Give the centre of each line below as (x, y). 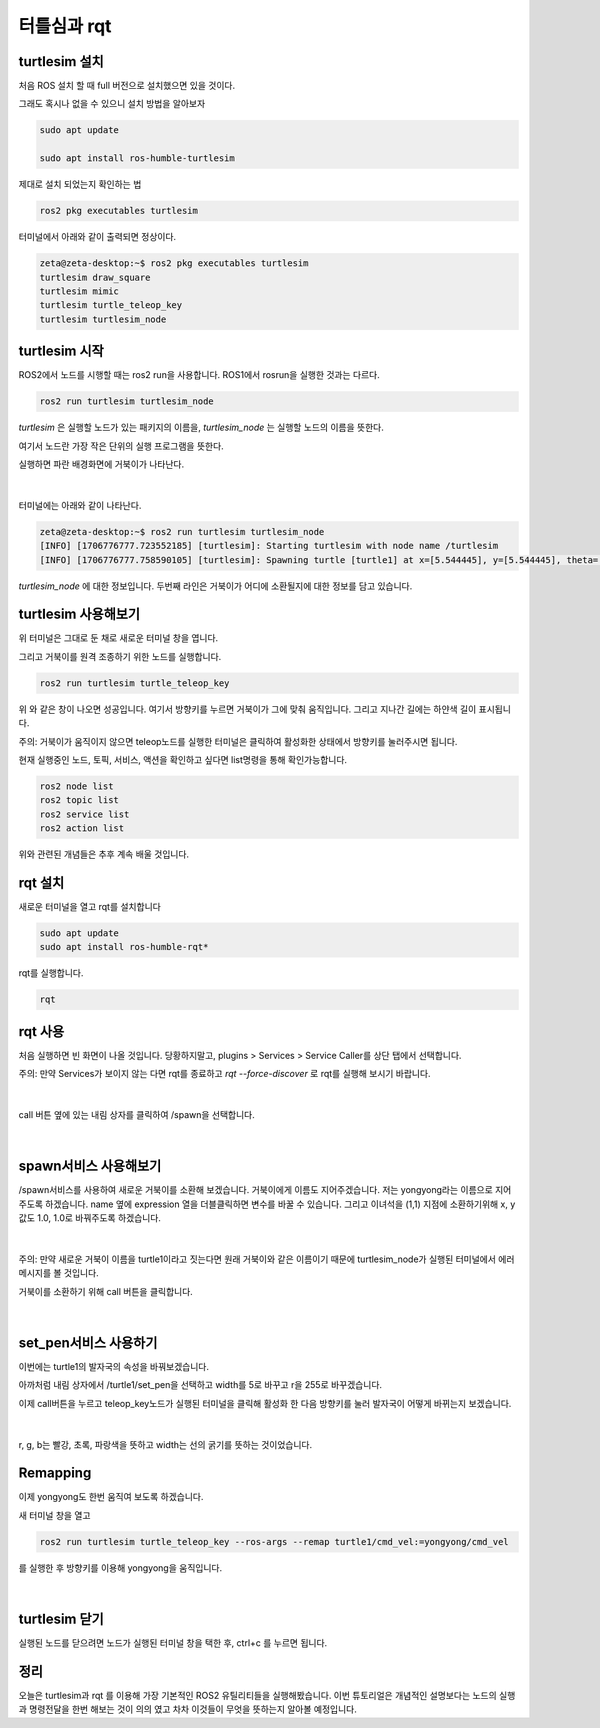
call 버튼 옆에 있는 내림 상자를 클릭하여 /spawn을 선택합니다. (136, 1114)
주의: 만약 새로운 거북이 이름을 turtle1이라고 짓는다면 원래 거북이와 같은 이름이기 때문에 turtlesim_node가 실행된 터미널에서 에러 (266, 1259)
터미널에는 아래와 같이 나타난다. (80, 505)
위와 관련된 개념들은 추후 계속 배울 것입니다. (104, 854)
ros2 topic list (79, 800)
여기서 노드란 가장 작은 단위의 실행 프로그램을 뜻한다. (121, 446)
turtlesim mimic (79, 291)
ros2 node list (76, 786)
